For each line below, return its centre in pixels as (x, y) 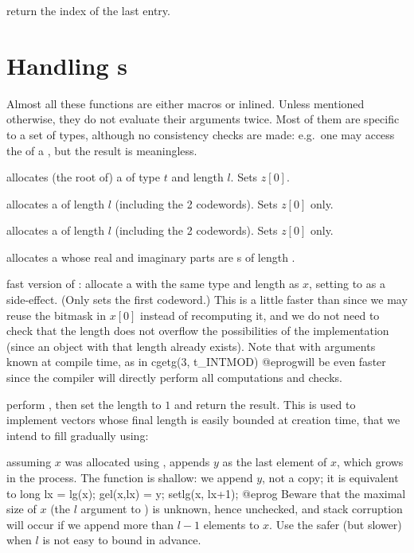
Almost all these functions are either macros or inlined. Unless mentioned (186, 103)
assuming (29, 462)
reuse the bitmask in (57, 315)
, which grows (370, 462)
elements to (231, 524)
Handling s (67, 65)
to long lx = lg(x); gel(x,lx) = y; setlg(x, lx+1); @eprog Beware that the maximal (206, 493)
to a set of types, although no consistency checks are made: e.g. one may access (201, 134)
